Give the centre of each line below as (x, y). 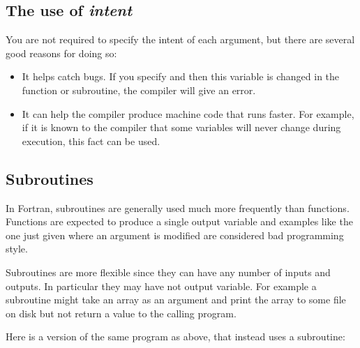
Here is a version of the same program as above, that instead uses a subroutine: (175, 336)
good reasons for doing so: (61, 53)
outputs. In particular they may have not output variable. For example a (161, 286)
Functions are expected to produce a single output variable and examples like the (179, 221)
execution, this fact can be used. (91, 141)
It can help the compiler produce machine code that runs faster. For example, (188, 113)
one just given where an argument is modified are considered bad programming (175, 235)
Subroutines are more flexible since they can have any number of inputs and (168, 272)
